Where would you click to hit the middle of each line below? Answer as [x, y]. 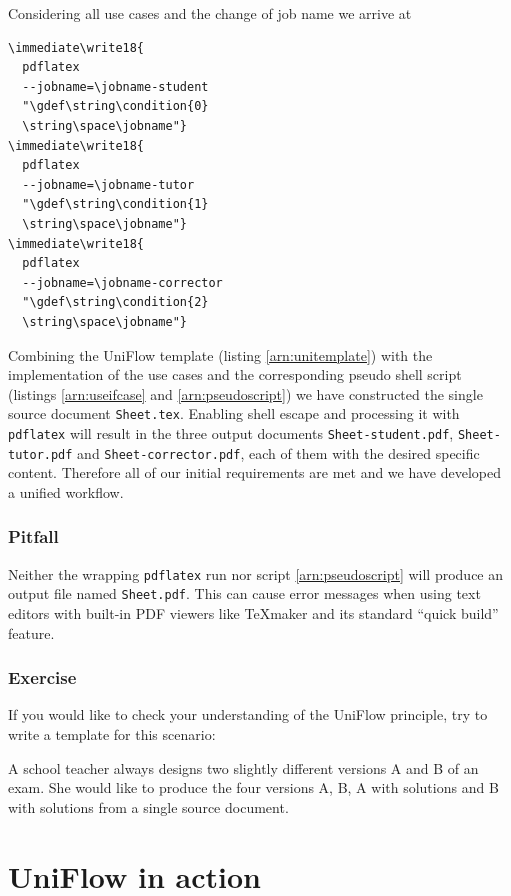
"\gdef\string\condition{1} [115, 204]
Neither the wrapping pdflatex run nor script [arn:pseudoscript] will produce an [256, 573]
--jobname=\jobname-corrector [122, 282]
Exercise [42, 677]
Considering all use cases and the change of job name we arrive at [210, 13]
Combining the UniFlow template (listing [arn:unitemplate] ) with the [220, 354]
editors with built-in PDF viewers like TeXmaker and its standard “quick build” [253, 612]
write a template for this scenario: [112, 733]
